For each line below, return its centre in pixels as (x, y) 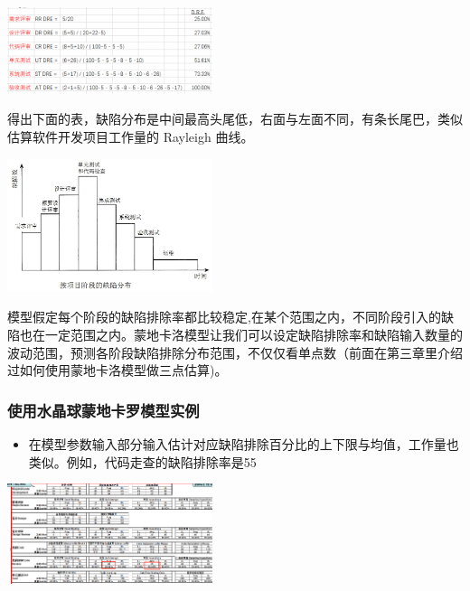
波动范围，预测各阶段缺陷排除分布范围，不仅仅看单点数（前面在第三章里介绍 (235, 352)
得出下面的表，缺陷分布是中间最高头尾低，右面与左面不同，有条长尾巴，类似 (235, 119)
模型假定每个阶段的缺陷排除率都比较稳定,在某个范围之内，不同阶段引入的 (224, 317)
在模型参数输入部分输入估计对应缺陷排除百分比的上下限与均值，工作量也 (244, 443)
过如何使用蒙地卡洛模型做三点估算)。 (117, 370)
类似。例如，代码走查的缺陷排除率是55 (142, 461)
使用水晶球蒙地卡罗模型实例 (103, 410)
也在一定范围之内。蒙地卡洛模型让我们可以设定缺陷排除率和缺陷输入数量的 (241, 334)
